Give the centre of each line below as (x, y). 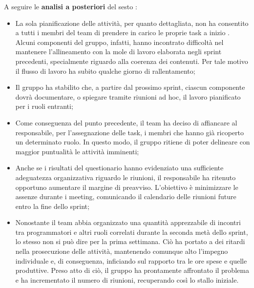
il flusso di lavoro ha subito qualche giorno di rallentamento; (105, 71)
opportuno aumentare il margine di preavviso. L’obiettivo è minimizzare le (127, 187)
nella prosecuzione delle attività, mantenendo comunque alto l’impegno (122, 251)
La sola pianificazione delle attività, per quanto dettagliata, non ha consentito (132, 23)
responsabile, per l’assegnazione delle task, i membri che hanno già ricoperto (130, 132)
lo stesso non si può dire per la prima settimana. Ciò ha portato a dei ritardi (130, 241)
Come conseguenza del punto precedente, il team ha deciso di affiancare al (126, 122)
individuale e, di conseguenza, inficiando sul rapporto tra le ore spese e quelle (131, 260)
